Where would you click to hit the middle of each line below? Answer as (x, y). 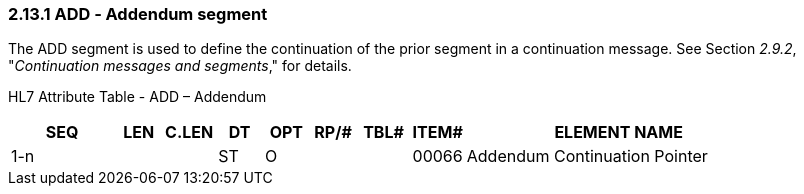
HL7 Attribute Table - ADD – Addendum (137, 97)
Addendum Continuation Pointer (587, 156)
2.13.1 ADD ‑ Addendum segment (138, 14)
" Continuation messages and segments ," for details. (180, 66)
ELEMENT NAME (618, 132)
